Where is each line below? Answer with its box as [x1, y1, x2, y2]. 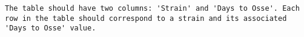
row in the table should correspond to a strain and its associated [5, 14, 287, 23]
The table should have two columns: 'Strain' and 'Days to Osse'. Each [5, 4, 300, 13]
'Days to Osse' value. [5, 24, 96, 33]
